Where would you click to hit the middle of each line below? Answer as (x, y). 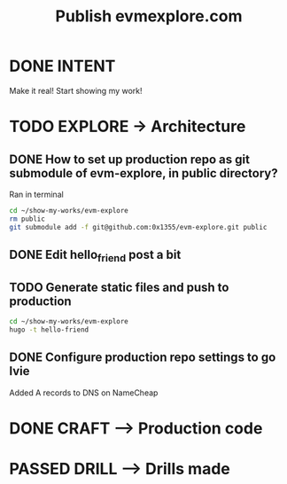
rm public (27, 219)
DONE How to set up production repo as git (130, 159)
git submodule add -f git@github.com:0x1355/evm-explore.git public (138, 227)
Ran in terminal (36, 194)
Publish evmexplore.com (149, 16)
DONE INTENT (62, 66)
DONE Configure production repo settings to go (143, 358)
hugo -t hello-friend (49, 330)
